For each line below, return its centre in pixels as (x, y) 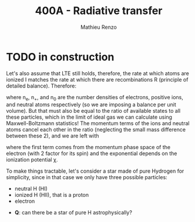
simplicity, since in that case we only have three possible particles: (87, 177)
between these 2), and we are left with (53, 136)
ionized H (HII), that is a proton (52, 195)
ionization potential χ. (32, 160)
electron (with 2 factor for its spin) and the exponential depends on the (92, 153)
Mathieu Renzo (99, 27)
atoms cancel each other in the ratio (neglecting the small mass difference (96, 130)
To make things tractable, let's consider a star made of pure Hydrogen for (95, 171)
